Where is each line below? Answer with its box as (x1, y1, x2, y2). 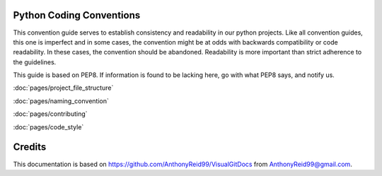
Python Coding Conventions (13, 9, 141, 21)
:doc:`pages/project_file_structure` (13, 83, 114, 92)
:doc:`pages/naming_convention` (13, 96, 109, 105)
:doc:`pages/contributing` (13, 110, 88, 118)
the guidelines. (13, 57, 57, 66)
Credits (13, 141, 47, 153)
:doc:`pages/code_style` (13, 122, 84, 131)
